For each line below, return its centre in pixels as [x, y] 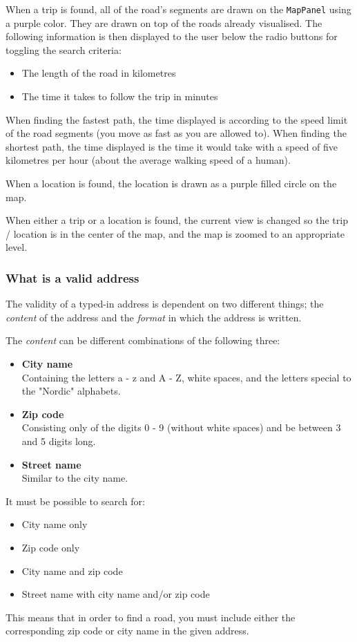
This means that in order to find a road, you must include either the [151, 617]
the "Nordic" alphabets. [71, 391]
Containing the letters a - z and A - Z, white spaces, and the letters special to [186, 377]
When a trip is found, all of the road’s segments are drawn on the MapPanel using [178, 9]
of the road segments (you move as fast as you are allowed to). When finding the [176, 133]
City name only [55, 524]
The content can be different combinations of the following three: [143, 340]
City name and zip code [72, 570]
